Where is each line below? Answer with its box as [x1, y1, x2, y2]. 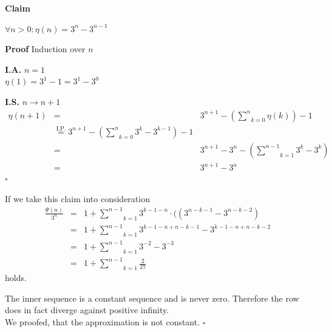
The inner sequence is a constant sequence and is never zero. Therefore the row [5, 291, 299, 304]
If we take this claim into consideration [5, 192, 150, 205]
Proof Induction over [5, 42, 86, 55]
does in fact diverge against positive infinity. [5, 303, 169, 316]
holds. [5, 271, 27, 283]
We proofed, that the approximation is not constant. [5, 315, 200, 328]
